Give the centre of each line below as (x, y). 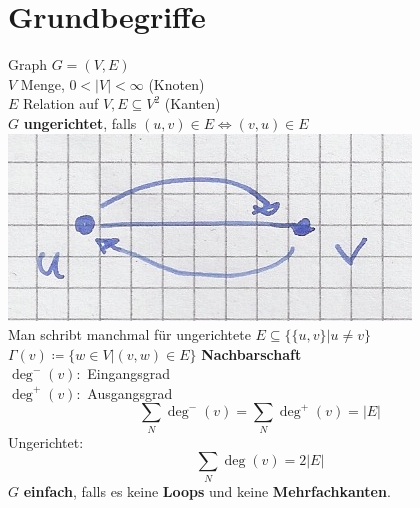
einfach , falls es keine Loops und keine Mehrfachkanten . (207, 490)
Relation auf (61, 103)
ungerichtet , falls (80, 122)
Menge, (42, 83)
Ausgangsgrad (130, 392)
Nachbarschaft (251, 353)
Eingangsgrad (129, 373)
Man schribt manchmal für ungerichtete (129, 334)
